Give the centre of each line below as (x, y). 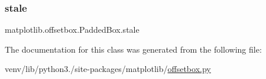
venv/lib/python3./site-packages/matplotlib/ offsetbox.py (108, 69)
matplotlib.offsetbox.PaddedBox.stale (72, 30)
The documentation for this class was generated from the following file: (133, 49)
